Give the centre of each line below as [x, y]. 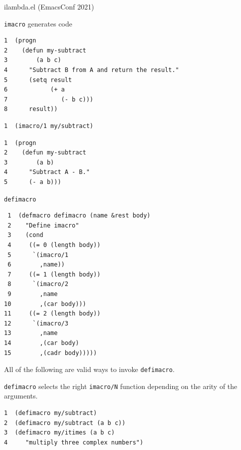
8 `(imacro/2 [38, 284]
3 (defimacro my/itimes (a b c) [59, 433]
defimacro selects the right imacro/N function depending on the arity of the [121, 386]
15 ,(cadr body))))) [51, 353]
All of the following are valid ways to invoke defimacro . [89, 369]
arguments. [21, 396]
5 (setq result [38, 80]
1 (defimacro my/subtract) [51, 413]
